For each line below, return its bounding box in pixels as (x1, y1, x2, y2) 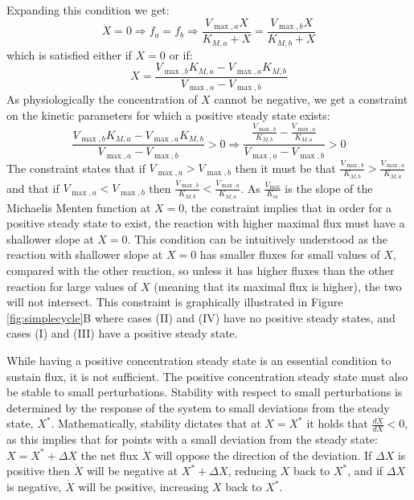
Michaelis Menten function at (6, 199, 151, 215)
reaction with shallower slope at (6, 246, 163, 263)
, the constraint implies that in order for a (184, 199, 392, 215)
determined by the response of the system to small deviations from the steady (6, 399, 390, 416)
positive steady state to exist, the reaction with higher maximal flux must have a (6, 215, 405, 232)
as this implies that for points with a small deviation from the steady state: (6, 431, 378, 448)
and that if (6, 179, 59, 196)
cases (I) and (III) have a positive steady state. (6, 325, 238, 342)
